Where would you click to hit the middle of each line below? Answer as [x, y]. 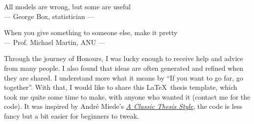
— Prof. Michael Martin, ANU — [55, 42]
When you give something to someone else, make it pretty [91, 32]
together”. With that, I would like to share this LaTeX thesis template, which [121, 87]
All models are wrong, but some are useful [67, 6]
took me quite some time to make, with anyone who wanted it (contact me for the [127, 96]
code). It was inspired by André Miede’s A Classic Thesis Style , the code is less [123, 106]
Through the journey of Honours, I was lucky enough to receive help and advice [124, 58]
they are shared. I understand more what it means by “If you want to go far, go [124, 77]
